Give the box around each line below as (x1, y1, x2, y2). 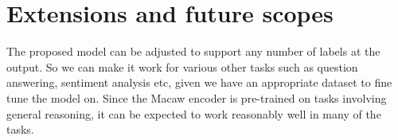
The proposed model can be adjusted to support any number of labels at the (6, 43, 380, 60)
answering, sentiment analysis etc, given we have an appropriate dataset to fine (6, 74, 392, 91)
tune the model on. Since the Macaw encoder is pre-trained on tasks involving (6, 89, 387, 106)
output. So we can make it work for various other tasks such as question (6, 58, 358, 75)
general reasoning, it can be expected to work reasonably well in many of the (6, 105, 381, 122)
